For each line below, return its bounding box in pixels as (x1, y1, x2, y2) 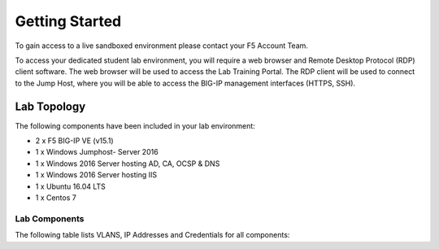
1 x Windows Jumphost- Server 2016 (35, 147, 159, 157)
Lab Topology (15, 99, 86, 113)
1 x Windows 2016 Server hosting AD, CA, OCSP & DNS (35, 159, 220, 168)
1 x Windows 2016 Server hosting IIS (35, 170, 158, 180)
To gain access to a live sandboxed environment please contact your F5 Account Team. (15, 41, 309, 50)
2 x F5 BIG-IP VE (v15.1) (35, 136, 114, 146)
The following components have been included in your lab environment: (15, 120, 255, 130)
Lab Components (15, 212, 85, 224)
